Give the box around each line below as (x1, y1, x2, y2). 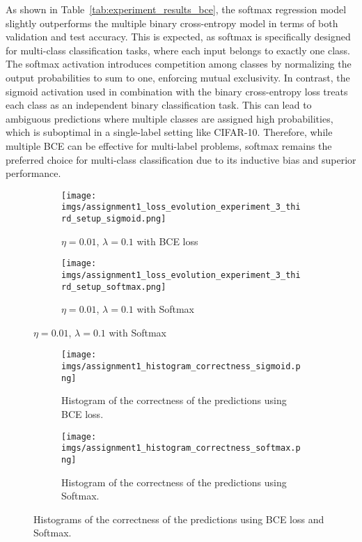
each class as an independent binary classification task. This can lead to (6, 98, 312, 112)
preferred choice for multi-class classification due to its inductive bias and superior (6, 152, 356, 167)
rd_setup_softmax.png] (61, 281, 166, 292)
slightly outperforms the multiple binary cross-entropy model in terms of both (6, 15, 338, 30)
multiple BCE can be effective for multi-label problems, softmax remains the (6, 138, 332, 153)
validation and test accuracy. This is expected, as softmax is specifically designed (6, 29, 351, 44)
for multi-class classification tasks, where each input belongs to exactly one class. (6, 42, 350, 57)
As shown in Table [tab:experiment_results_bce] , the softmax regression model (6, 2, 347, 16)
